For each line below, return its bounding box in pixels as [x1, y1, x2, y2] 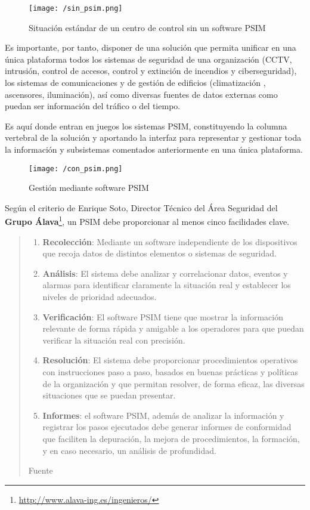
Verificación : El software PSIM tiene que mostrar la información [42, 310, 283, 323]
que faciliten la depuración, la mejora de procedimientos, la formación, [42, 432, 300, 444]
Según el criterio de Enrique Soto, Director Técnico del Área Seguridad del [5, 201, 278, 214]
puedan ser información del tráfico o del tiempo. [5, 100, 181, 112]
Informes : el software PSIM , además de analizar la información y [42, 409, 284, 421]
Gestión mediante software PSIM [29, 181, 149, 194]
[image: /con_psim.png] [29, 164, 123, 173]
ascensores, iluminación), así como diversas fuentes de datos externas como [5, 88, 278, 100]
